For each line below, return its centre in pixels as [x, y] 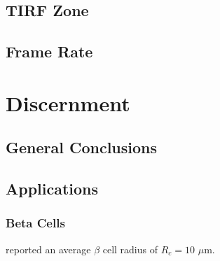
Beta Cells [35, 223]
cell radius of [130, 249]
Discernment [68, 103]
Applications [52, 189]
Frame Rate [49, 51]
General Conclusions [82, 147]
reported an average [48, 249]
